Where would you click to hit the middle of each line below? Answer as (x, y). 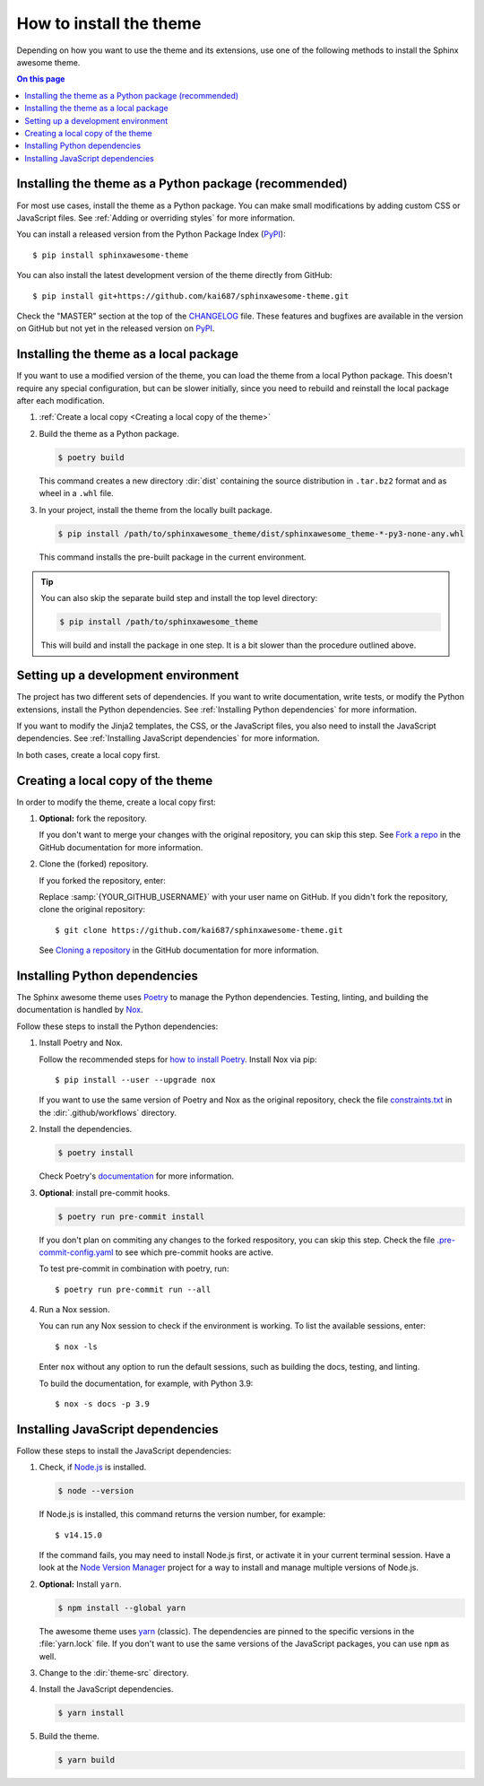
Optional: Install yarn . (80, 1584)
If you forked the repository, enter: (102, 880)
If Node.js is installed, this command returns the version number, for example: (182, 1514)
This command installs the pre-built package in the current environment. (173, 557)
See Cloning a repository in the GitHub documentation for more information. (179, 950)
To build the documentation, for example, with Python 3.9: (146, 1383)
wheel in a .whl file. (76, 493)
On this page (41, 79)
